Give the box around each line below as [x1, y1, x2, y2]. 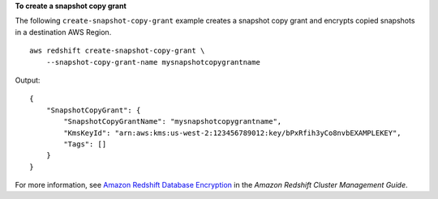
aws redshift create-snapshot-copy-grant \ [29, 46, 205, 56]
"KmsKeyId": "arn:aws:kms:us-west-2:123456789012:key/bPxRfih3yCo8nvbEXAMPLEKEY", [63, 128, 401, 138]
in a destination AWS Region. [15, 27, 112, 36]
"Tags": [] [63, 139, 107, 149]
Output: [15, 75, 41, 85]
